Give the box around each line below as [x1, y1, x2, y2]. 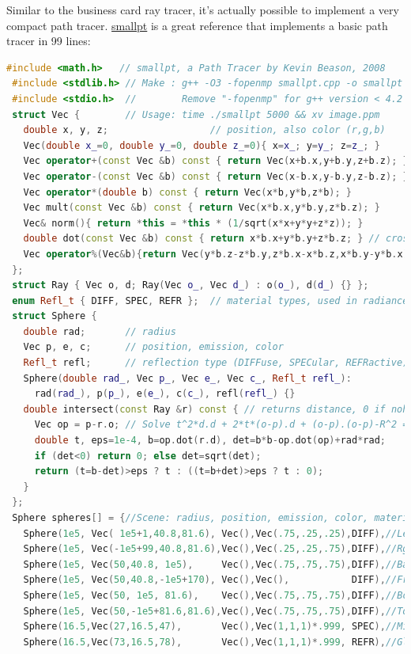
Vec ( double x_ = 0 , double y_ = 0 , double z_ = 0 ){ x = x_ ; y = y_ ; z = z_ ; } [23, 139, 380, 151]
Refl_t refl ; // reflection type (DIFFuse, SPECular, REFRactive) [23, 357, 409, 369]
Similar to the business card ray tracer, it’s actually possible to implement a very [6, 2, 399, 17]
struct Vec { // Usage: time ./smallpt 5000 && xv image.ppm [12, 108, 380, 120]
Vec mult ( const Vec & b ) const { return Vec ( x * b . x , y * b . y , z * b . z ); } [23, 202, 380, 214]
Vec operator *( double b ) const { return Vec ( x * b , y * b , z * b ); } [23, 186, 352, 198]
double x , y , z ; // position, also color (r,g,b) [23, 124, 386, 136]
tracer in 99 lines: [6, 32, 91, 49]
